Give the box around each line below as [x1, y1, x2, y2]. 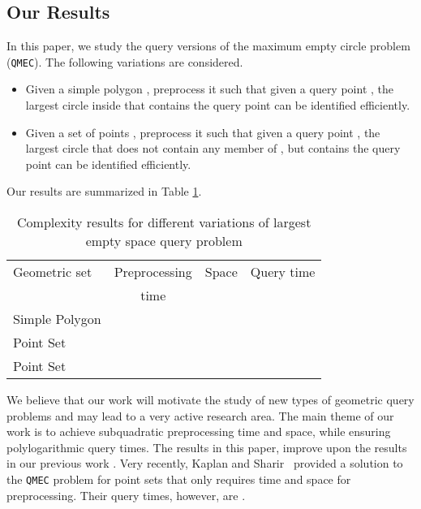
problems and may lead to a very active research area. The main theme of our [6, 407, 394, 424]
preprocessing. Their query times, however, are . [6, 486, 246, 503]
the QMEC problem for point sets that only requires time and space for [6, 470, 351, 487]
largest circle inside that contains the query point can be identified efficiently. [25, 97, 410, 114]
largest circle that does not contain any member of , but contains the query [25, 140, 401, 157]
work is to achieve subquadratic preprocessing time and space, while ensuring [6, 423, 391, 440]
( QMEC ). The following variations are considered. [6, 53, 243, 70]
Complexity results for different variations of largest [17, 213, 311, 232]
